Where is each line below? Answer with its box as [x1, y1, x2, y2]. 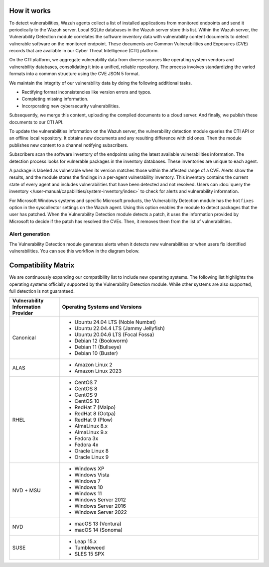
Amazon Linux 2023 [74, 367, 122, 374]
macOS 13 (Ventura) [74, 520, 122, 527]
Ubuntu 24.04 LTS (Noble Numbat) [74, 319, 156, 326]
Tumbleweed [74, 544, 105, 551]
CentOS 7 [74, 379, 97, 386]
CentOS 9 [74, 391, 98, 398]
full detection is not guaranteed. [9, 288, 75, 294]
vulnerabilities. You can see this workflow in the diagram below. [9, 248, 139, 254]
